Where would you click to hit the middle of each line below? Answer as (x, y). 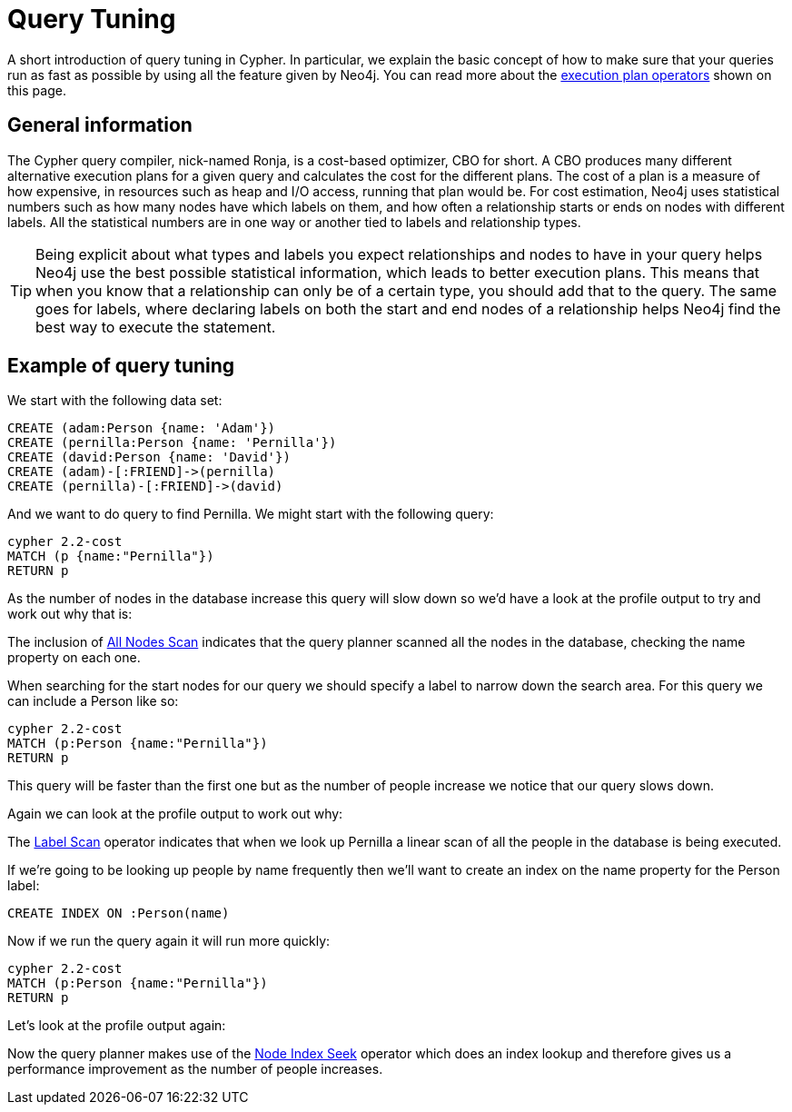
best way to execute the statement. (156, 327)
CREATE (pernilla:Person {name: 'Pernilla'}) (172, 443)
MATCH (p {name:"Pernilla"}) (111, 556)
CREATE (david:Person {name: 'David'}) (149, 457)
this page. (37, 90)
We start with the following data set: (115, 401)
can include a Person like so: (93, 701)
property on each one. (74, 658)
